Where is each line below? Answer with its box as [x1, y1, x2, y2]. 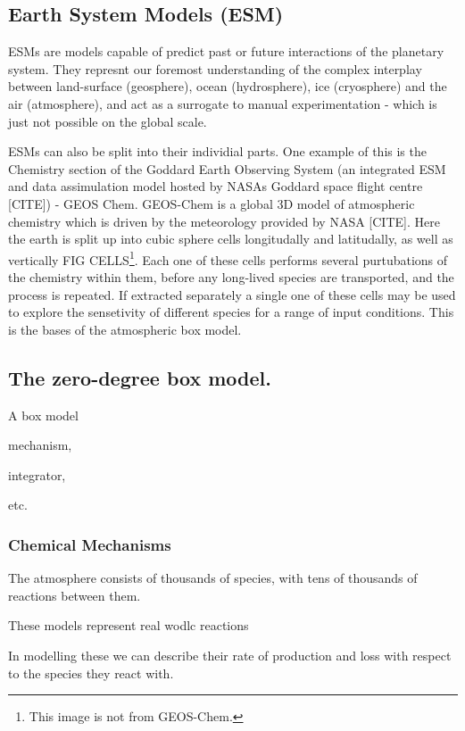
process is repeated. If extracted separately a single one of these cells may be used [8, 285, 456, 303]
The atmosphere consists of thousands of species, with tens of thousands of [8, 569, 418, 587]
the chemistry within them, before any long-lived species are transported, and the [8, 267, 454, 286]
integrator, [8, 465, 66, 484]
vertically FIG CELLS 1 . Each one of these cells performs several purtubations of [8, 247, 448, 269]
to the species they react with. [8, 663, 174, 682]
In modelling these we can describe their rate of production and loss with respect [8, 645, 452, 664]
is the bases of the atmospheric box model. [8, 320, 242, 338]
